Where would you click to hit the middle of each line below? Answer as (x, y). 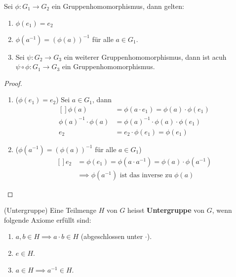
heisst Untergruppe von (166, 210)
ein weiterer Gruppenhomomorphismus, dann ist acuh (145, 57)
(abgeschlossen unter (112, 236)
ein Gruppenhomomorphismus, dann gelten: (118, 6)
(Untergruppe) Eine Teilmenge (50, 210)
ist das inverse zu (146, 175)
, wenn (222, 210)
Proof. (13, 83)
